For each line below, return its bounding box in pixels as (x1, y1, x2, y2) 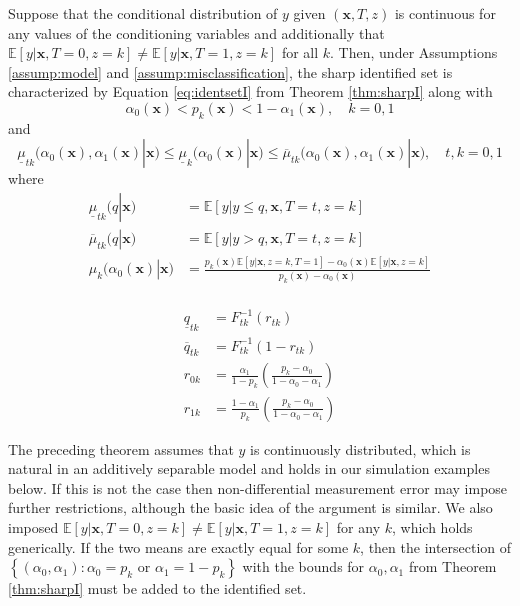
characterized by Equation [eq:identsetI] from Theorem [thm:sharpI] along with (8, 81, 493, 102)
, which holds (391, 516, 473, 537)
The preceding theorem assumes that (8, 438, 234, 459)
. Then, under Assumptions (330, 42, 498, 63)
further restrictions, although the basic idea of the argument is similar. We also (8, 497, 493, 518)
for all (281, 42, 319, 63)
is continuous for (394, 3, 496, 23)
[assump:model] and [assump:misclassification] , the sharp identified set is (8, 61, 453, 82)
